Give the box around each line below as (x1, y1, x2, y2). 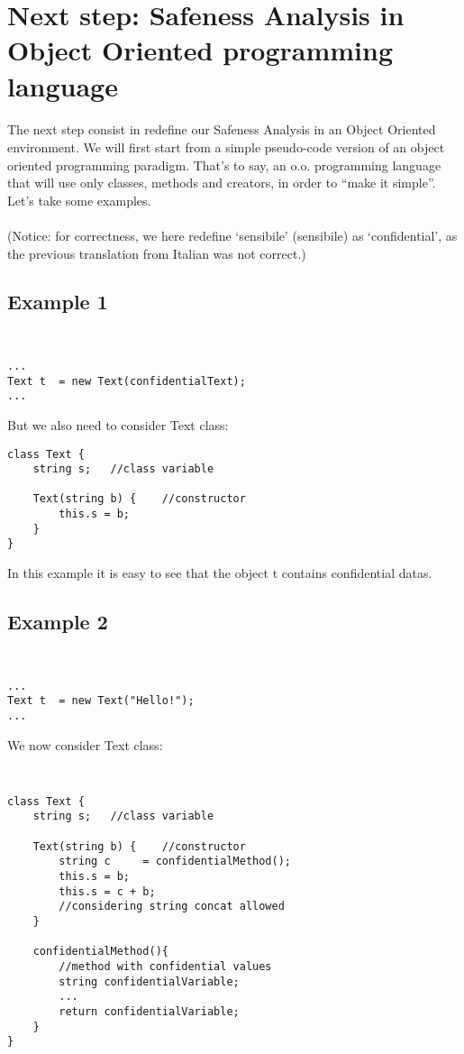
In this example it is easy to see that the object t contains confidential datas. (7, 564, 432, 582)
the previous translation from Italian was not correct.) (7, 243, 306, 262)
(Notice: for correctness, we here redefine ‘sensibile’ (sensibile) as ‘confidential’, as (7, 225, 458, 244)
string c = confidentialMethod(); (59, 855, 291, 868)
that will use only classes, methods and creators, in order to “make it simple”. (7, 173, 436, 192)
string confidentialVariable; (59, 975, 240, 988)
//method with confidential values (59, 960, 272, 973)
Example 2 (7, 608, 108, 636)
